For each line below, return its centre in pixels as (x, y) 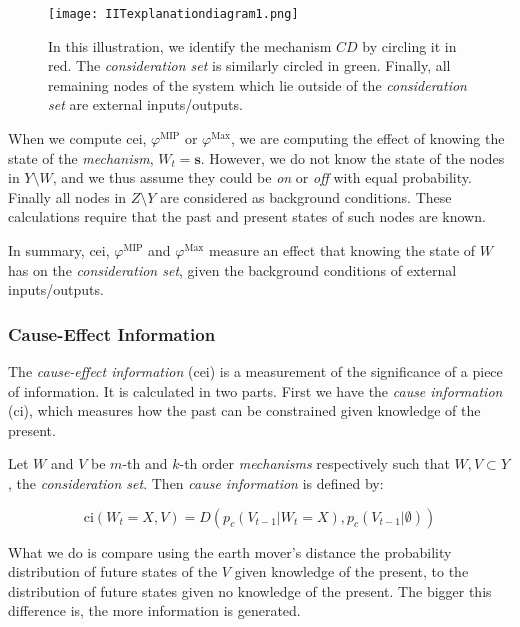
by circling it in (409, 45)
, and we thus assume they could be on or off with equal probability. (262, 177)
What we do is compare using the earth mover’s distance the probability (230, 551)
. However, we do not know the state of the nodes (352, 157)
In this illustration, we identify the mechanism (190, 45)
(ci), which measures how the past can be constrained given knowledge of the (244, 410)
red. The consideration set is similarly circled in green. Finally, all (249, 65)
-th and (145, 463)
